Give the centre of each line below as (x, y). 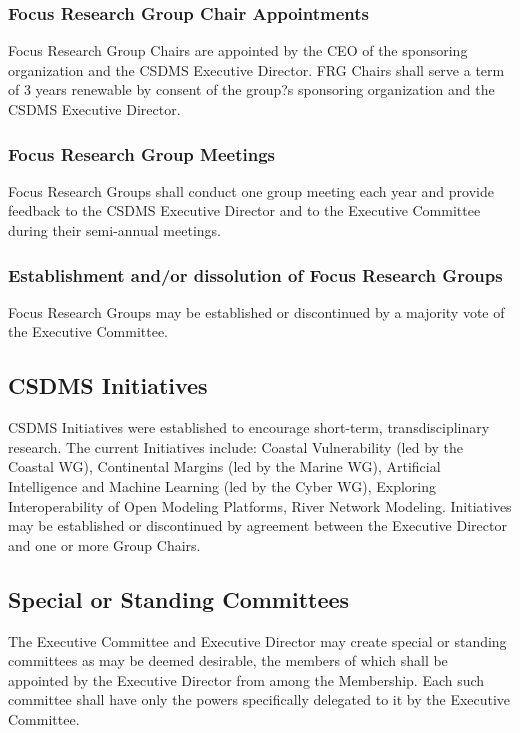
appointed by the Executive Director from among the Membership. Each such (246, 679)
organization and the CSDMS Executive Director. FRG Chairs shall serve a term (256, 69)
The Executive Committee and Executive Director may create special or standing (257, 640)
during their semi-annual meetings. (114, 230)
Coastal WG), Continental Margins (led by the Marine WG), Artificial (224, 466)
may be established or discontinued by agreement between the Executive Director (257, 525)
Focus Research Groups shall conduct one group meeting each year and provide (251, 190)
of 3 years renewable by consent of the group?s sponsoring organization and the (251, 89)
